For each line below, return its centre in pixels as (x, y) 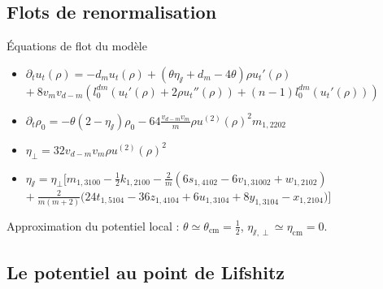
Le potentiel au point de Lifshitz (146, 272)
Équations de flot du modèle (77, 46)
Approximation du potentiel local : (93, 225)
